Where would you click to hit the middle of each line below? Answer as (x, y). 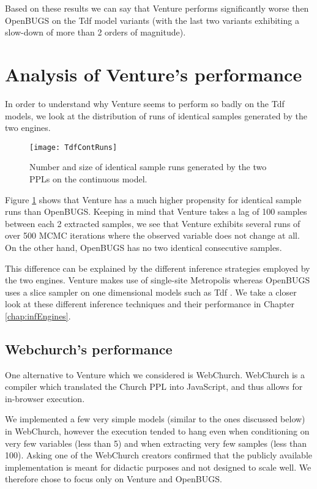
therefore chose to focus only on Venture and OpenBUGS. (114, 479)
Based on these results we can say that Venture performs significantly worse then (157, 8)
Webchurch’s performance (89, 349)
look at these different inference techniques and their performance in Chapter (150, 304)
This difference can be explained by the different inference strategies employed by (158, 268)
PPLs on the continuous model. (88, 178)
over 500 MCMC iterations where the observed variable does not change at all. (152, 235)
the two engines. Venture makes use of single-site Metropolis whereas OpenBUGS (158, 280)
